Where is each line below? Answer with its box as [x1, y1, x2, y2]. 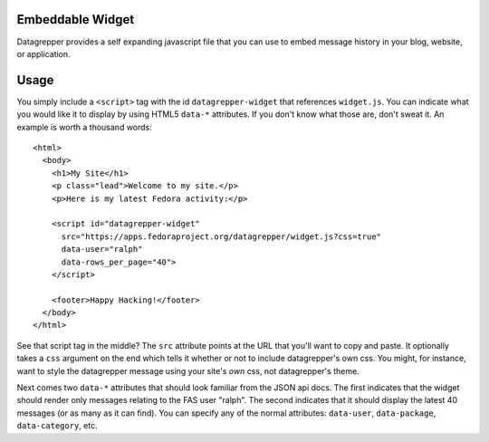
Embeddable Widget [16, 12, 135, 27]
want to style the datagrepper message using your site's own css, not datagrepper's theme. [16, 365, 360, 376]
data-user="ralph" [61, 245, 143, 255]
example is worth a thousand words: [16, 121, 153, 132]
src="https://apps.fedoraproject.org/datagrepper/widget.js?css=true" [61, 231, 382, 242]
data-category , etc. [16, 420, 99, 431]
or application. [16, 48, 72, 59]
